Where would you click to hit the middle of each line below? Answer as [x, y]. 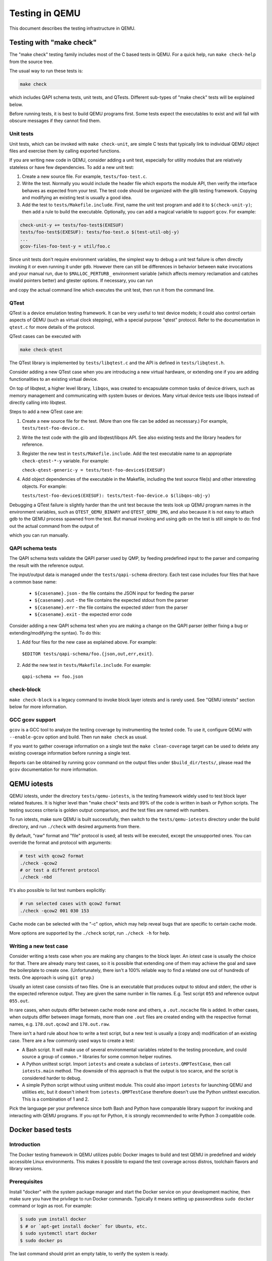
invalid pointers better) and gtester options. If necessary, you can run [81, 280]
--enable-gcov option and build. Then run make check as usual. [78, 737]
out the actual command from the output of [54, 526]
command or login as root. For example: [51, 1206]
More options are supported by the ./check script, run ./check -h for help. [90, 933]
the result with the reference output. [47, 565]
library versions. [26, 1169]
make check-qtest [41, 350]
